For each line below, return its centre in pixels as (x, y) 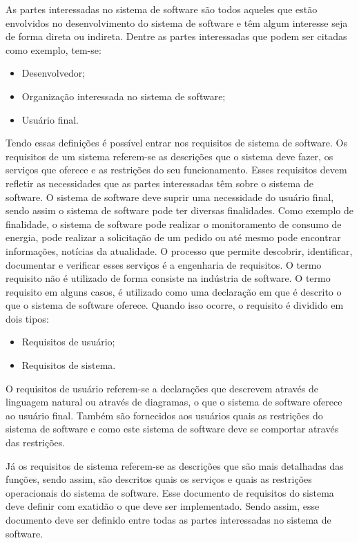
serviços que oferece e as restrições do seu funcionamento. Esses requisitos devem (176, 170)
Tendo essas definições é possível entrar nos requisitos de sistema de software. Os (176, 143)
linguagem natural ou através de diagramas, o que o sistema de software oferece (174, 402)
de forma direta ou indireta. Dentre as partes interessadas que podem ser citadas (176, 36)
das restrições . (36, 442)
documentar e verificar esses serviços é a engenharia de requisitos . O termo (164, 264)
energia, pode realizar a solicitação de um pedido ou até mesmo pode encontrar (173, 237)
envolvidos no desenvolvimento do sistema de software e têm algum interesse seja (177, 22)
